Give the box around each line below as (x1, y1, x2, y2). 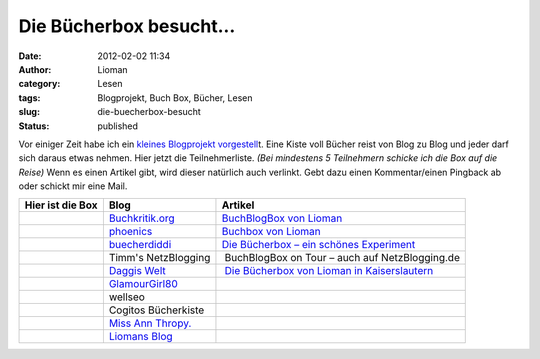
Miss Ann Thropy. (108, 316, 192, 330)
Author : (18, 63, 52, 75)
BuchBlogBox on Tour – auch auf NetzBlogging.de (224, 251, 460, 265)
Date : (18, 50, 42, 62)
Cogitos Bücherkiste (108, 303, 205, 317)
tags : (18, 91, 41, 104)
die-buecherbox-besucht (97, 106, 202, 118)
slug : (18, 106, 40, 118)
